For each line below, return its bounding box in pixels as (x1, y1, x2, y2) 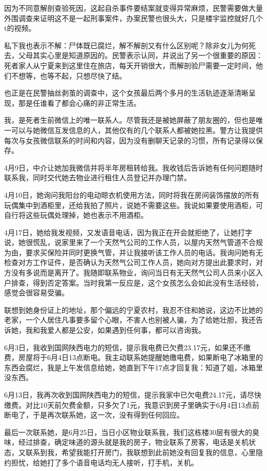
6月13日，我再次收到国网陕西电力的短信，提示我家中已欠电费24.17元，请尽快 (4, 389, 261, 400)
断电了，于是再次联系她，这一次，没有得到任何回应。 (4, 409, 184, 420)
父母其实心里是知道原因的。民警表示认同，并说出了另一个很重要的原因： (18, 50, 263, 61)
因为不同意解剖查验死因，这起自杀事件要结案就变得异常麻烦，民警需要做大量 (4, 3, 263, 13)
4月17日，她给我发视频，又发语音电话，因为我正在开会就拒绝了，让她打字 (4, 227, 252, 237)
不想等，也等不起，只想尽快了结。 (11, 70, 126, 81)
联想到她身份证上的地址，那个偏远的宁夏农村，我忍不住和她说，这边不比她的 (4, 304, 263, 315)
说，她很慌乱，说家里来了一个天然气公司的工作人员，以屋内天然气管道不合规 (4, 237, 263, 248)
